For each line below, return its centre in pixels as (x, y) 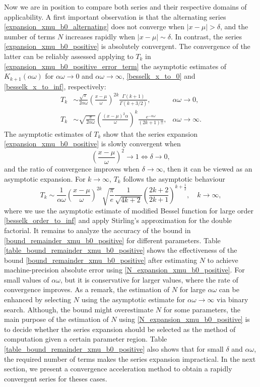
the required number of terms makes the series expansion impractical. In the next (130, 358)
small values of (27, 279)
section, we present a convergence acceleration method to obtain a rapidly (118, 369)
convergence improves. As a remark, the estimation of (87, 289)
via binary (232, 299)
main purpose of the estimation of (56, 319)
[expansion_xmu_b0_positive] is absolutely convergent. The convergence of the (127, 46)
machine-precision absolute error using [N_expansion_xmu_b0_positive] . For (124, 270)
